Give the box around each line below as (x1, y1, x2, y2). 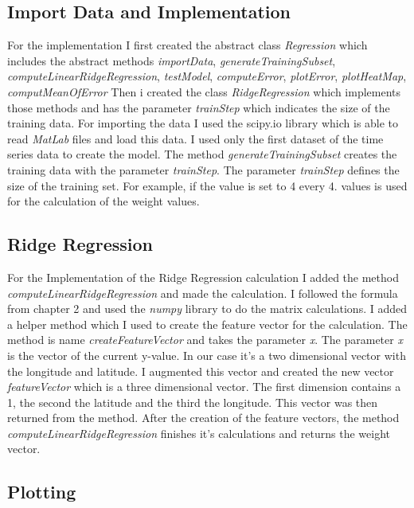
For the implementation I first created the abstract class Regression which (7, 37, 368, 53)
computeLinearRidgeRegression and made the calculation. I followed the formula (7, 284, 398, 301)
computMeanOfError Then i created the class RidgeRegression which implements (7, 83, 401, 100)
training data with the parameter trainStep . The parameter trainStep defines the (7, 161, 400, 178)
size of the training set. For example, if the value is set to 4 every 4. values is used (7, 177, 408, 193)
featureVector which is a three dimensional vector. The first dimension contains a (7, 378, 401, 395)
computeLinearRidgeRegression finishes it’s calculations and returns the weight (7, 424, 390, 441)
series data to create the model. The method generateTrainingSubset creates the (7, 146, 397, 162)
